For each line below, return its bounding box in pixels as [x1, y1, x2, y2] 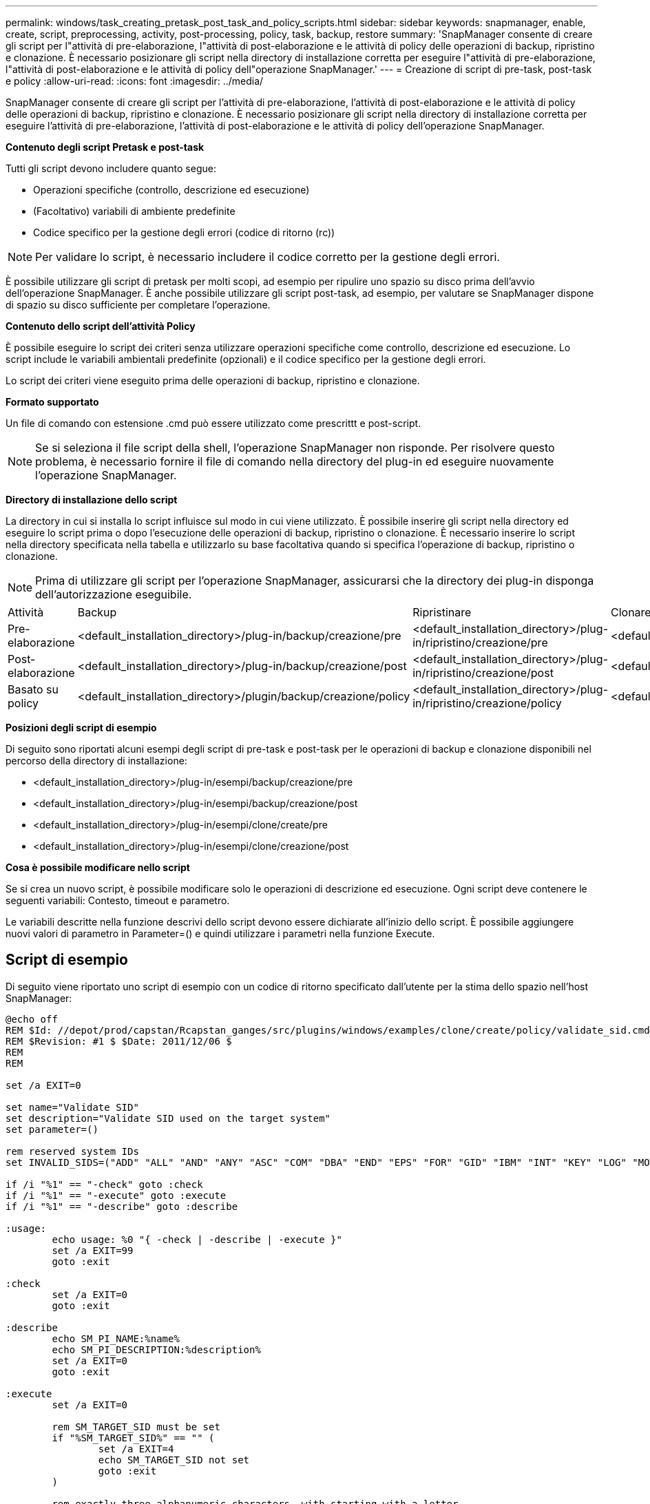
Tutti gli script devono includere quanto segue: [6, 163, 216, 174]
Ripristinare [412, 605, 472, 619]
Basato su [8, 682, 59, 696]
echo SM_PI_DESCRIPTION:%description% [52, 1344, 261, 1355]
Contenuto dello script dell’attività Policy [6, 320, 196, 332]
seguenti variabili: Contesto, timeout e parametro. [6, 895, 230, 906]
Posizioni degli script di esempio [6, 722, 157, 733]
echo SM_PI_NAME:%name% [52, 1333, 180, 1344]
